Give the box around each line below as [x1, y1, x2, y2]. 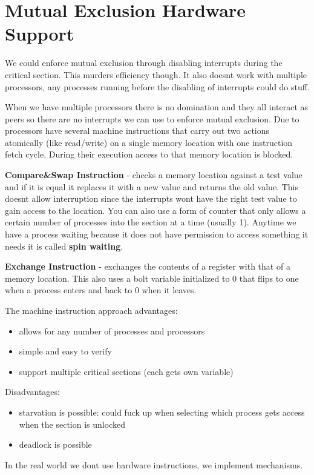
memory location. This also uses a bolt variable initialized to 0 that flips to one [5, 271, 299, 284]
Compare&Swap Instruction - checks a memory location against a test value [5, 168, 303, 181]
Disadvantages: [5, 385, 60, 398]
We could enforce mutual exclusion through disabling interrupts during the [5, 56, 283, 69]
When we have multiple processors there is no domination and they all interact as [5, 101, 309, 113]
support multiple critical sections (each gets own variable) [19, 365, 234, 377]
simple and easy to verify [19, 345, 112, 357]
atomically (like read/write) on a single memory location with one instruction [5, 136, 293, 148]
